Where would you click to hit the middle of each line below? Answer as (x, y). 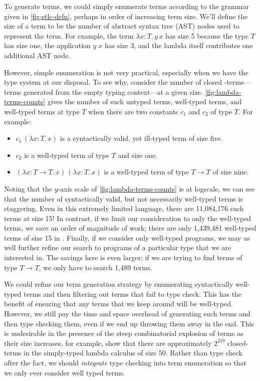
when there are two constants (133, 111)
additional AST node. (37, 55)
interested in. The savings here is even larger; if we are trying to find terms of (123, 257)
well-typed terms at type (42, 111)
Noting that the (28, 188)
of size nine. (231, 172)
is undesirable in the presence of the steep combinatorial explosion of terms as (124, 333)
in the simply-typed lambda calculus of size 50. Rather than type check (133, 353)
